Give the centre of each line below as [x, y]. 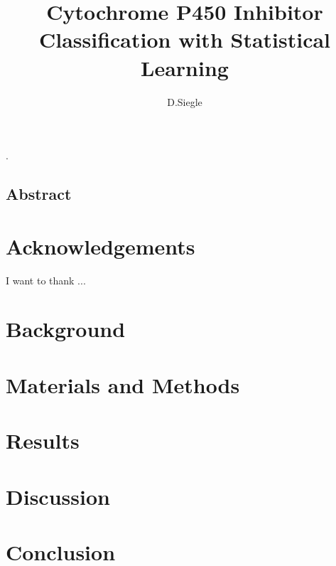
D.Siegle [185, 101]
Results [43, 440]
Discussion [58, 496]
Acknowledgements [101, 246]
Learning [185, 67]
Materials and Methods [123, 384]
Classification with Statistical [185, 39]
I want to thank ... [46, 280]
